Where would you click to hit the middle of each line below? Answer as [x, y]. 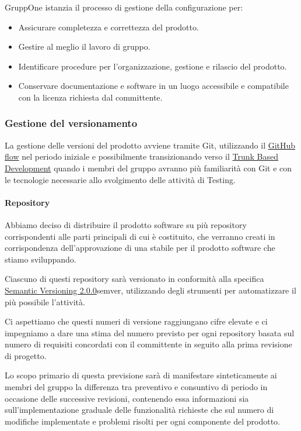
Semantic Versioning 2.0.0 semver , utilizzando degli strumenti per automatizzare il [150, 290]
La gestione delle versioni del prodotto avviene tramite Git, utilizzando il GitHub [150, 145]
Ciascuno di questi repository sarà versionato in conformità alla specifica [134, 279]
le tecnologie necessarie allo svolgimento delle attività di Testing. [120, 179]
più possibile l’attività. [45, 301]
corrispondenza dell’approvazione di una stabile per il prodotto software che [140, 248]
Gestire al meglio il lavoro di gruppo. [84, 46]
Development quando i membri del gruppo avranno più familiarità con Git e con [148, 168]
